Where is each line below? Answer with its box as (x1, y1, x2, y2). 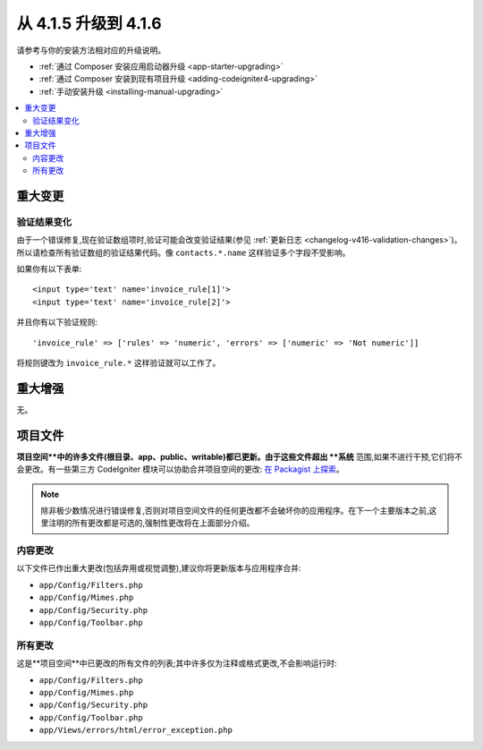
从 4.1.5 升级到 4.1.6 (16, 13, 162, 33)
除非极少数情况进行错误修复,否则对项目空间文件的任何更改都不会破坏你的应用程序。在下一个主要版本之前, (40, 505, 429, 516)
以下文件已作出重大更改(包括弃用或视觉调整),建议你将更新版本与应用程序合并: (16, 563, 301, 574)
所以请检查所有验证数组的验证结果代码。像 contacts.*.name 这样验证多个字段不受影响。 (16, 247, 351, 258)
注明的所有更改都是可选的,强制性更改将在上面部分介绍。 (47, 517, 255, 528)
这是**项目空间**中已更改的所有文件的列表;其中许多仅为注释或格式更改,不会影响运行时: (16, 658, 337, 669)
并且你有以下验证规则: (16, 317, 98, 328)
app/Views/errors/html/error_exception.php (38, 725, 233, 736)
